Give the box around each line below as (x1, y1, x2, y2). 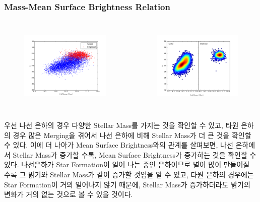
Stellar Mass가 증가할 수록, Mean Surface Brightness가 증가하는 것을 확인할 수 (13, 149, 256, 160)
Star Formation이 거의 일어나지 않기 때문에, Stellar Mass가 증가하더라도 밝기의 (4, 179, 250, 189)
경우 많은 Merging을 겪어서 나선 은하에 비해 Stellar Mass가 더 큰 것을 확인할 (13, 129, 251, 140)
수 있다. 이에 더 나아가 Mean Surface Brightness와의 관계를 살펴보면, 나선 (4, 140, 233, 150)
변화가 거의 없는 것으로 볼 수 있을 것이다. (4, 189, 133, 199)
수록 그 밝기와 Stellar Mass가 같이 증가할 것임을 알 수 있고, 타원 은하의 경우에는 (4, 169, 254, 179)
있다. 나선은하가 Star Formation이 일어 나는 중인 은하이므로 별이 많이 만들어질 (4, 159, 250, 170)
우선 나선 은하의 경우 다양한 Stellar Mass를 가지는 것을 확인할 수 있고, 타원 (4, 119, 239, 130)
